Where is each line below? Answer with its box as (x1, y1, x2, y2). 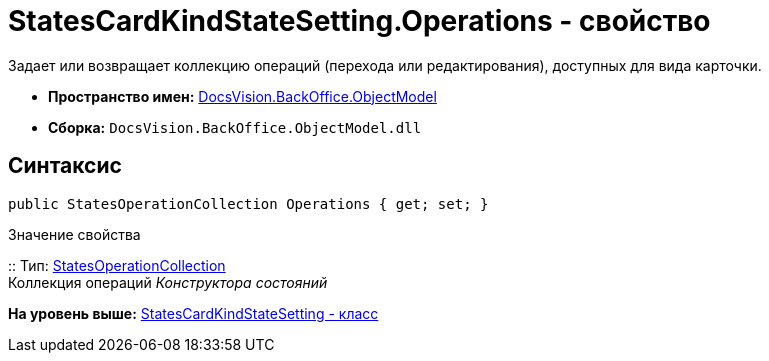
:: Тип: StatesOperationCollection (8, 256, 226, 274)
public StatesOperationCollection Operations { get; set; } (8, 195, 489, 212)
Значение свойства (8, 225, 141, 243)
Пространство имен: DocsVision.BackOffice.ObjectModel (48, 87, 437, 105)
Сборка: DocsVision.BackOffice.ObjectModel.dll (48, 118, 422, 136)
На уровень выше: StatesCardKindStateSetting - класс (8, 304, 379, 322)
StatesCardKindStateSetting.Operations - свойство (8, 4, 711, 38)
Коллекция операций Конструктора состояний (8, 273, 328, 291)
